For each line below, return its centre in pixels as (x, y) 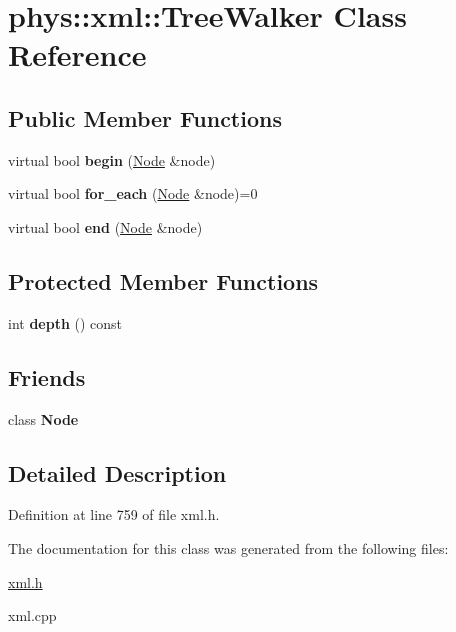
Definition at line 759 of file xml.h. (114, 514)
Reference (77, 54)
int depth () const (65, 322)
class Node (43, 418)
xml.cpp (32, 615)
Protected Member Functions (163, 280)
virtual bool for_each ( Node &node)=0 (133, 193)
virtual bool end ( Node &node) (105, 226)
